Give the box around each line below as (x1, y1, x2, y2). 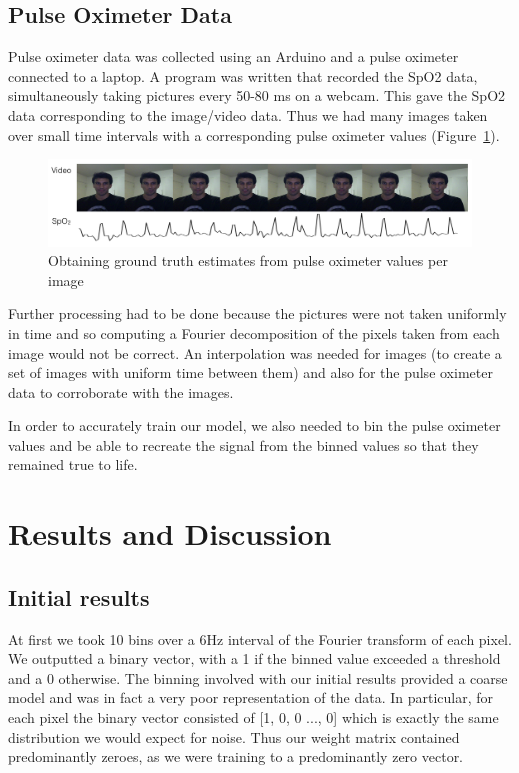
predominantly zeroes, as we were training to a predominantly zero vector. (8, 746, 464, 767)
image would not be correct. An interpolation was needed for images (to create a (8, 342, 502, 363)
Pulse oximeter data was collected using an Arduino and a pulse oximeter (8, 46, 459, 67)
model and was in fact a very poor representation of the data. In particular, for (8, 687, 494, 708)
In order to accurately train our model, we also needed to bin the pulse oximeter (8, 415, 501, 436)
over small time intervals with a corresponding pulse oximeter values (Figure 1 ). (8, 124, 500, 145)
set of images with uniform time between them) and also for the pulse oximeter (8, 362, 493, 383)
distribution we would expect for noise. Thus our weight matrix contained (8, 726, 460, 747)
